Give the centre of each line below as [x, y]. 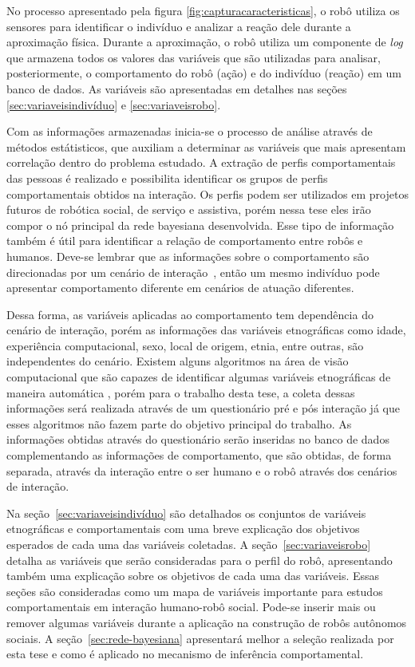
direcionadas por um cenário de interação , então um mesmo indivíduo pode [193, 272]
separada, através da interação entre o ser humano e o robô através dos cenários [202, 470]
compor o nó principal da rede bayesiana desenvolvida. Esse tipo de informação [200, 225]
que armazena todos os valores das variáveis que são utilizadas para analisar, [194, 57]
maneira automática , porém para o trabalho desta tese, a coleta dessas [181, 392]
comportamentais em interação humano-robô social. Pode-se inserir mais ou [191, 607]
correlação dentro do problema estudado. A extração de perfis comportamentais [201, 162]
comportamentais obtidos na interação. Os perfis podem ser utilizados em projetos [207, 193]
